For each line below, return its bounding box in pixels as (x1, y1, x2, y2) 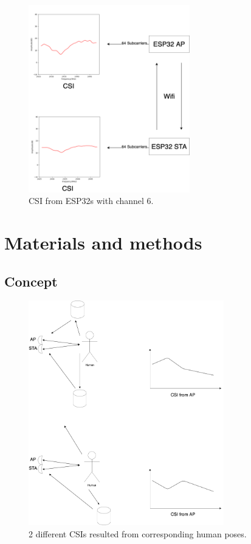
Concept (4, 271, 58, 290)
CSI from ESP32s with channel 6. (29, 194, 154, 207)
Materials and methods (4, 230, 202, 255)
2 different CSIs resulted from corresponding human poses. (29, 528, 247, 540)
